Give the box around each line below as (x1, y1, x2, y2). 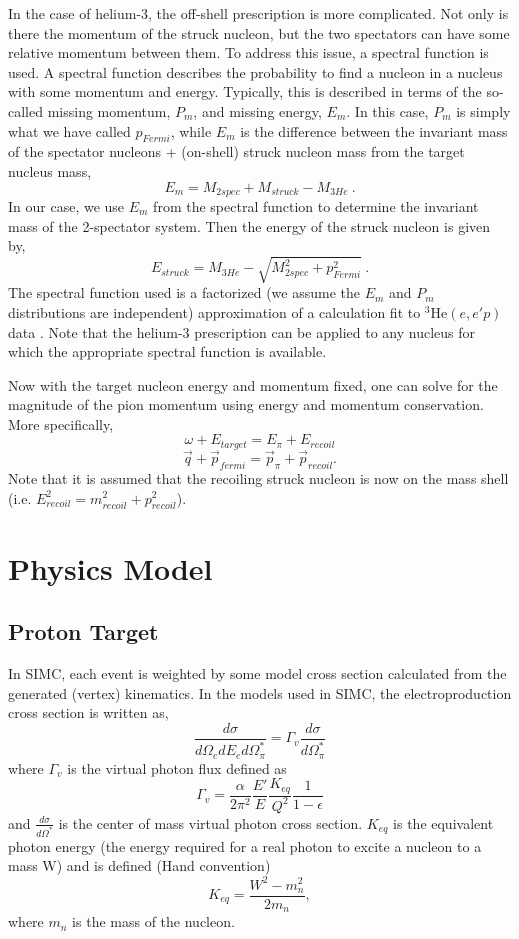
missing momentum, (47, 100, 171, 121)
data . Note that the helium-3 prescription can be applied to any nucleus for (8, 321, 475, 342)
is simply (456, 100, 511, 121)
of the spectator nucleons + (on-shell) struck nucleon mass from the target (8, 141, 465, 162)
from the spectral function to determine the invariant (153, 196, 479, 216)
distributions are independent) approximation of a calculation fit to (8, 301, 421, 322)
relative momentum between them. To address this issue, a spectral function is (8, 42, 489, 63)
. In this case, (346, 100, 429, 121)
